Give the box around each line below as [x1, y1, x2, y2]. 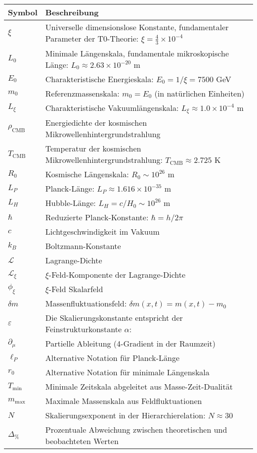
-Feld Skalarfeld [48, 283, 103, 295]
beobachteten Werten [45, 435, 119, 447]
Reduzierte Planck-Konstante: [45, 211, 149, 223]
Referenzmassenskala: [45, 87, 120, 99]
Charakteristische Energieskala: [45, 73, 154, 85]
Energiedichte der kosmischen [45, 117, 147, 129]
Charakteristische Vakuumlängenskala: [45, 101, 179, 113]
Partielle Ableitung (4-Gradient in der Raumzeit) [45, 338, 216, 350]
